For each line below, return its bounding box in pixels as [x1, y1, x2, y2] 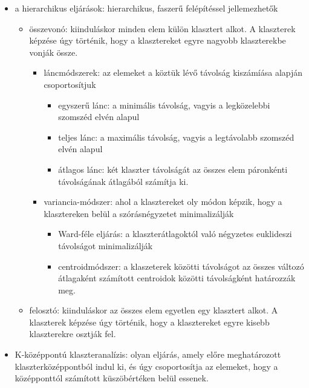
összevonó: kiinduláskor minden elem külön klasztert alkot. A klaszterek [29, 22, 296, 35]
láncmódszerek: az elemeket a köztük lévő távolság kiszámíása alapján [44, 66, 303, 79]
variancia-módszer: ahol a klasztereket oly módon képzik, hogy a [44, 195, 282, 208]
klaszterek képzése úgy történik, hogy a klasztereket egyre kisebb [29, 315, 270, 328]
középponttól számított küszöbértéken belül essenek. [15, 372, 209, 384]
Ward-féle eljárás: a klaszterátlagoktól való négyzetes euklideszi [58, 227, 292, 240]
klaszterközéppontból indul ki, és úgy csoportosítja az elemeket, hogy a [15, 360, 278, 372]
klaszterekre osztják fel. [29, 327, 116, 340]
